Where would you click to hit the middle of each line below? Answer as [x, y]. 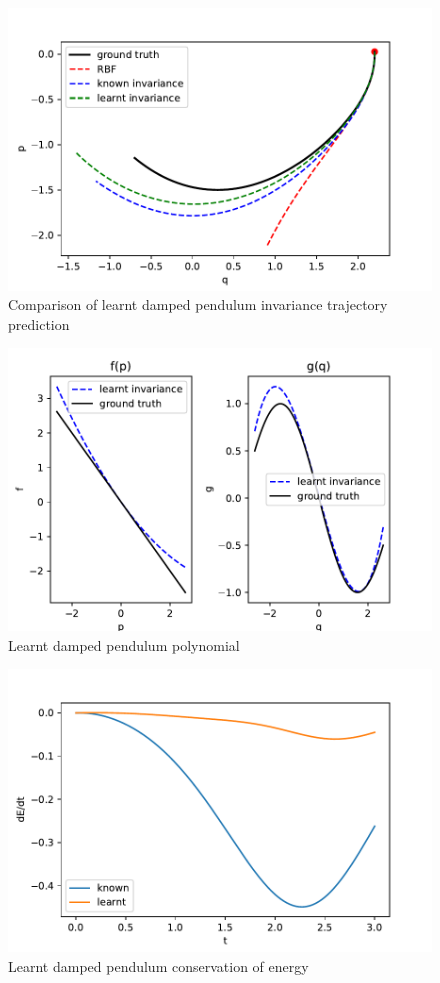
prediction [39, 323]
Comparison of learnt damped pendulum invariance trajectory [198, 304]
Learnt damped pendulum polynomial [124, 644]
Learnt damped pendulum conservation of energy [158, 965]
